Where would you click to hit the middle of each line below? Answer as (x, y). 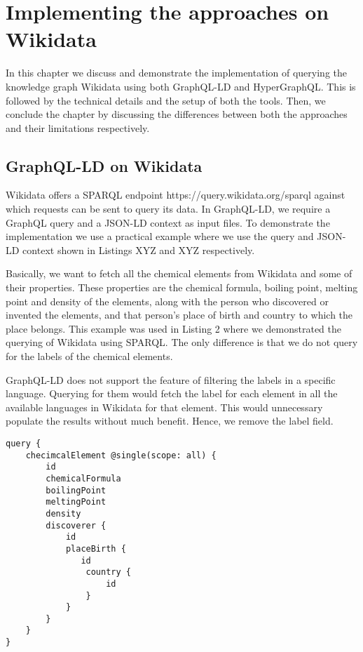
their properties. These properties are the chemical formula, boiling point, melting (182, 287)
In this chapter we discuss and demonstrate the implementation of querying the (176, 73)
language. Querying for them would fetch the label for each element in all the (172, 393)
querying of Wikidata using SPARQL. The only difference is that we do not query (182, 342)
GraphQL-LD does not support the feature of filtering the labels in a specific (171, 379)
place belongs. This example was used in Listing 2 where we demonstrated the (174, 328)
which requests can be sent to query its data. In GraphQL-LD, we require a (168, 209)
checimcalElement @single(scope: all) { (121, 455)
